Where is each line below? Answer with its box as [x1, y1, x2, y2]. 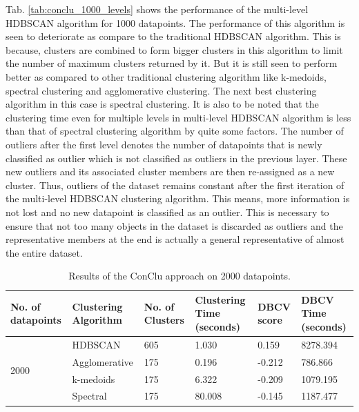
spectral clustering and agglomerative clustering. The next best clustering [6, 83, 317, 97]
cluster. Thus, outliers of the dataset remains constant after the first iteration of [6, 177, 345, 192]
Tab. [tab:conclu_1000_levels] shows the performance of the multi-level [6, 2, 309, 16]
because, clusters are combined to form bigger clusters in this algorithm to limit [6, 42, 343, 57]
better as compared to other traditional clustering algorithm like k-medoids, [6, 69, 327, 84]
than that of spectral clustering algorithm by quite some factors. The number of [6, 124, 344, 138]
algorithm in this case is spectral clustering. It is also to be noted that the [6, 97, 319, 111]
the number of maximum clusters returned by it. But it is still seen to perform [6, 56, 338, 70]
